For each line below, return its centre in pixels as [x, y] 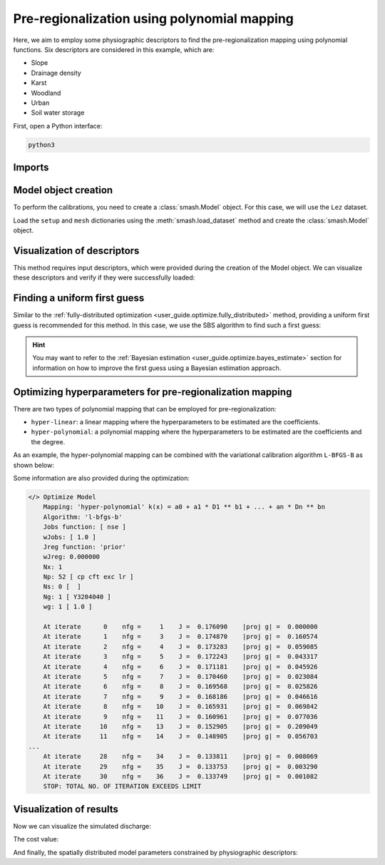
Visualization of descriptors [76, 251]
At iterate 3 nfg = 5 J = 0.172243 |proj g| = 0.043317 [180, 657]
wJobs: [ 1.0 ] [70, 537]
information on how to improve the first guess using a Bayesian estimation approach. [157, 368]
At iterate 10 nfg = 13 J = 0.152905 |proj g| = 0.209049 [180, 726]
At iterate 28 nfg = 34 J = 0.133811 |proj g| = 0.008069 [180, 757]
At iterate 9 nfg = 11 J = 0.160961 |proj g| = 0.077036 [180, 716]
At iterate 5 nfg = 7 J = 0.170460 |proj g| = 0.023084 [180, 676]
